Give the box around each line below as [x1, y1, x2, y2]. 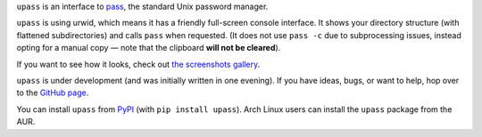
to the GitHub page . [16, 87, 89, 98]
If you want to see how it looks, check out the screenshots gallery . [16, 59, 261, 69]
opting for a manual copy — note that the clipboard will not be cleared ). [16, 43, 281, 53]
